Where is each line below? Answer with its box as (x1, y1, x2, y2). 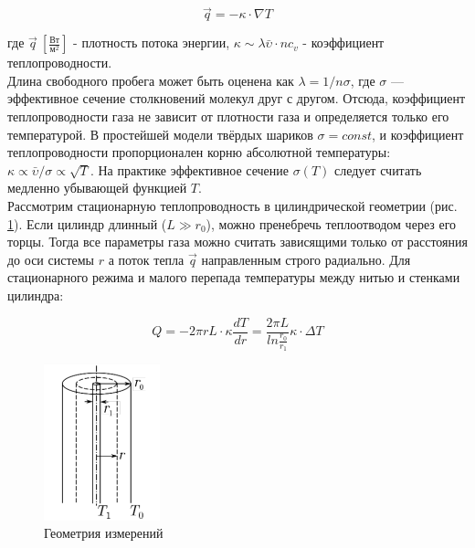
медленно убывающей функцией (7, 178, 187, 197)
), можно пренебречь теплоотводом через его (206, 214, 457, 233)
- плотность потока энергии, (73, 33, 230, 52)
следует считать (333, 160, 422, 179)
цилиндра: (7, 285, 64, 304)
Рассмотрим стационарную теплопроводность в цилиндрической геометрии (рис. (7, 195, 458, 215)
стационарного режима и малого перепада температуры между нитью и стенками (7, 268, 460, 287)
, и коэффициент (372, 124, 464, 143)
